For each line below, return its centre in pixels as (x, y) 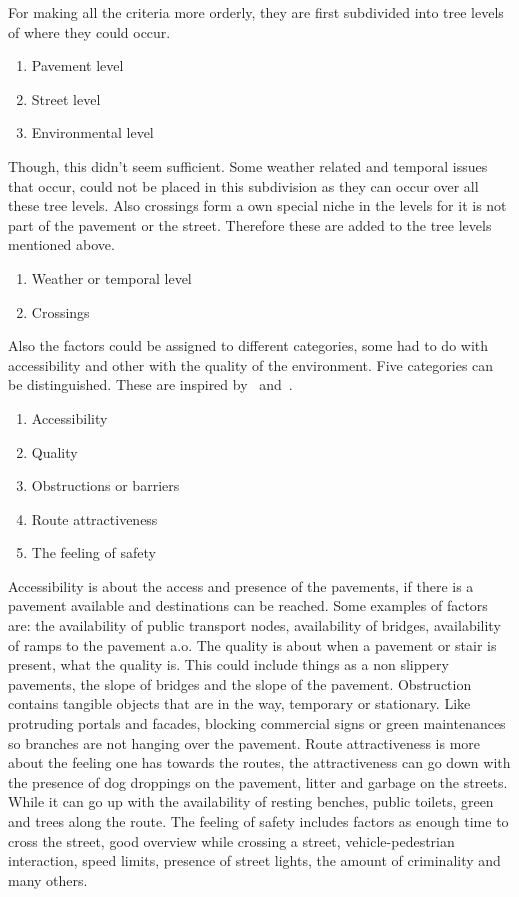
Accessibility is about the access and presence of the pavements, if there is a (241, 585)
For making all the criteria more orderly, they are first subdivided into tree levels (256, 12)
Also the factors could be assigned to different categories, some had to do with (248, 345)
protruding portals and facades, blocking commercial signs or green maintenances (257, 723)
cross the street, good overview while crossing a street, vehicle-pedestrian (231, 840)
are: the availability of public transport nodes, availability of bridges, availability (254, 625)
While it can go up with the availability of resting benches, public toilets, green (251, 801)
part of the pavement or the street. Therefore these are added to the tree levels (250, 224)
